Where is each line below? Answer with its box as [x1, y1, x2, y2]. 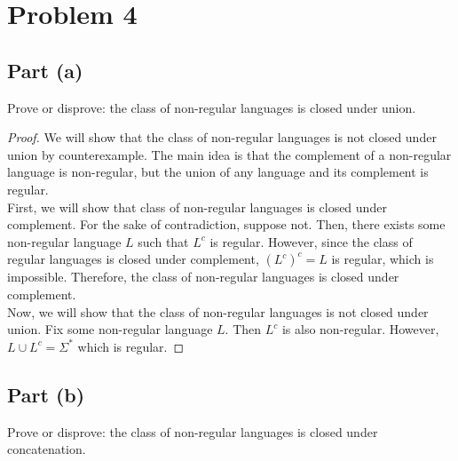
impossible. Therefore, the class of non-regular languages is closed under [7, 267, 399, 286]
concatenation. [7, 440, 86, 458]
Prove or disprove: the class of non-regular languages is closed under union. [7, 98, 416, 116]
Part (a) [7, 56, 83, 83]
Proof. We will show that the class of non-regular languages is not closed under [7, 128, 437, 147]
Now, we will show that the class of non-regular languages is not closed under [7, 302, 429, 321]
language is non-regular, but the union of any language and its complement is [7, 163, 429, 181]
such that [138, 232, 189, 250]
